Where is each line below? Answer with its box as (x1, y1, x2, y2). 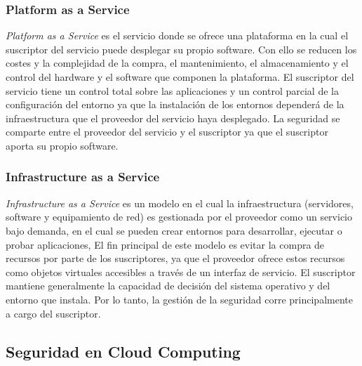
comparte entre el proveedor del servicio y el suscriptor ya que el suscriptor (6, 124, 328, 139)
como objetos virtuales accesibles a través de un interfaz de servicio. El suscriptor (6, 264, 356, 279)
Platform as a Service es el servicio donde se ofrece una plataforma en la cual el (6, 28, 349, 43)
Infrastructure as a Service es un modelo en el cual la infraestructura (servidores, (6, 195, 354, 210)
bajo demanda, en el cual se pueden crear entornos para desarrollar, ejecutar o (6, 223, 342, 237)
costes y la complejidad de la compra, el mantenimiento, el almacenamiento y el (6, 55, 349, 70)
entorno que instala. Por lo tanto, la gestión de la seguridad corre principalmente (6, 292, 353, 306)
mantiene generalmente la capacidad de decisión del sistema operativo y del (6, 278, 330, 293)
